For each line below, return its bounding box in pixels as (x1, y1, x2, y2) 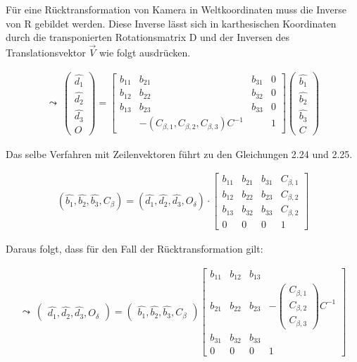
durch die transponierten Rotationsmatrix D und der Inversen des (6, 30, 290, 44)
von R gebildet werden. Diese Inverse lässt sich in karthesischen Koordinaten (6, 16, 337, 30)
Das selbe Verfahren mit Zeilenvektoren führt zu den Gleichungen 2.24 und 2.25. (6, 146, 353, 161)
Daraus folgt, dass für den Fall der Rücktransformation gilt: (6, 241, 263, 255)
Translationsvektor (6, 45, 86, 59)
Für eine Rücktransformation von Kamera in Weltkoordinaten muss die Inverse (6, 2, 347, 16)
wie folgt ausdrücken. (99, 45, 191, 59)
